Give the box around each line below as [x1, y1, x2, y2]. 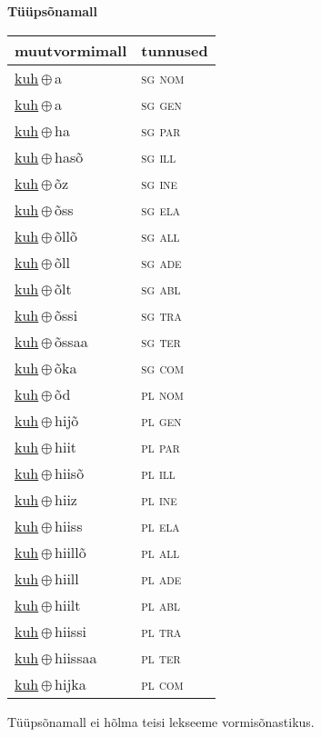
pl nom [141, 383, 184, 404]
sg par [141, 119, 181, 141]
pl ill [141, 462, 176, 483]
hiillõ [55, 541, 86, 563]
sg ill [141, 145, 176, 167]
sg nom [141, 66, 185, 88]
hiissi [55, 620, 86, 642]
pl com [141, 672, 184, 694]
